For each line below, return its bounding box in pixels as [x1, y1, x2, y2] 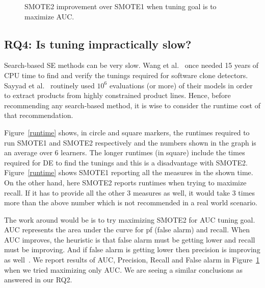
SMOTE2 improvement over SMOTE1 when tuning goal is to [24, 1, 217, 11]
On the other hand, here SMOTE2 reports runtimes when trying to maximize [4, 177, 247, 187]
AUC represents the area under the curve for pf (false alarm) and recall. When [4, 224, 250, 235]
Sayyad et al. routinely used [4, 80, 95, 90]
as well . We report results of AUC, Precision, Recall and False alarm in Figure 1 [4, 254, 260, 265]
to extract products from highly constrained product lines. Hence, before [4, 90, 231, 101]
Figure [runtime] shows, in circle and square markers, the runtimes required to [4, 127, 250, 137]
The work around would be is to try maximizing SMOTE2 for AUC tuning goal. [4, 214, 255, 225]
